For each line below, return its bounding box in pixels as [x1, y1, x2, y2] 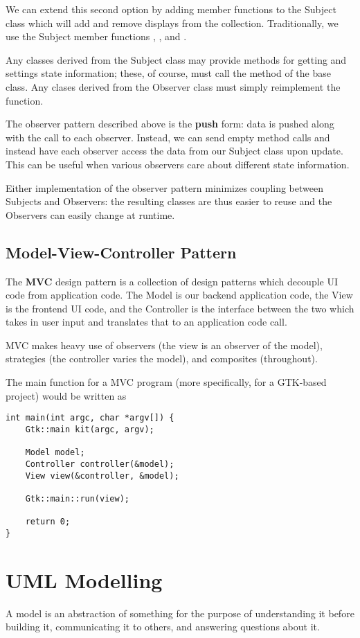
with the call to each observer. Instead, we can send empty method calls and [6, 130, 330, 144]
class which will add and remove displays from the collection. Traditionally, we [6, 15, 339, 30]
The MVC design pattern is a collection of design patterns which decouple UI [6, 274, 339, 288]
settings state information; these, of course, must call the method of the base [6, 66, 331, 80]
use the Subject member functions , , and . [6, 29, 187, 44]
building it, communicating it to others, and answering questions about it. [6, 619, 320, 634]
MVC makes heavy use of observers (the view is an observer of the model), [6, 337, 323, 352]
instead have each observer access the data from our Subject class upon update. [6, 143, 343, 158]
